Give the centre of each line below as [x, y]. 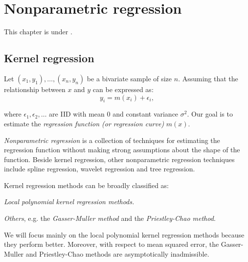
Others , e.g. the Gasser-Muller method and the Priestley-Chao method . [110, 218]
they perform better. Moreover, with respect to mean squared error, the [112, 244]
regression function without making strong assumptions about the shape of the [122, 150]
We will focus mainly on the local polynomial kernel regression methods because [124, 234]
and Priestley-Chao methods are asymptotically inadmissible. [117, 253]
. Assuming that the [208, 78]
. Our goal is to [210, 114]
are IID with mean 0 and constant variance [114, 114]
